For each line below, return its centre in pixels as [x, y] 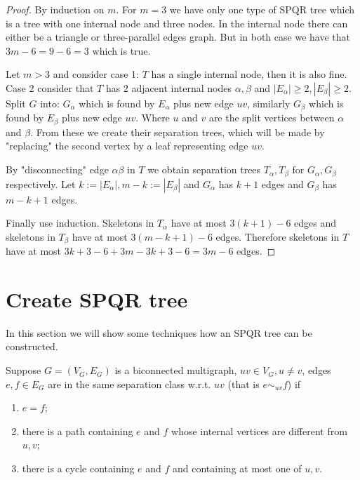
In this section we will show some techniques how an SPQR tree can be [159, 332]
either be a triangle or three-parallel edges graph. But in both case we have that [178, 37]
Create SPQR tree [97, 299]
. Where [153, 118]
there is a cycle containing [78, 468]
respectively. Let [41, 184]
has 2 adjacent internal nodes [168, 87]
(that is [244, 384]
